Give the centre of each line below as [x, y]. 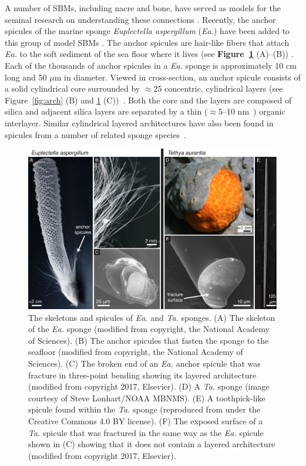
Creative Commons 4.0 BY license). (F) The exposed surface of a [146, 420]
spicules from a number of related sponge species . [95, 134]
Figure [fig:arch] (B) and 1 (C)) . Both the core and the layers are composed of [148, 100]
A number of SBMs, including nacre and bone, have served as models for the [143, 8]
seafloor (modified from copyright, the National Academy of [136, 352]
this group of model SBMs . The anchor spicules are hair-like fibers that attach [147, 42]
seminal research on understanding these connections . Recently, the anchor [140, 19]
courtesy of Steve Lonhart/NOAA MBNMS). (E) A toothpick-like [147, 398]
